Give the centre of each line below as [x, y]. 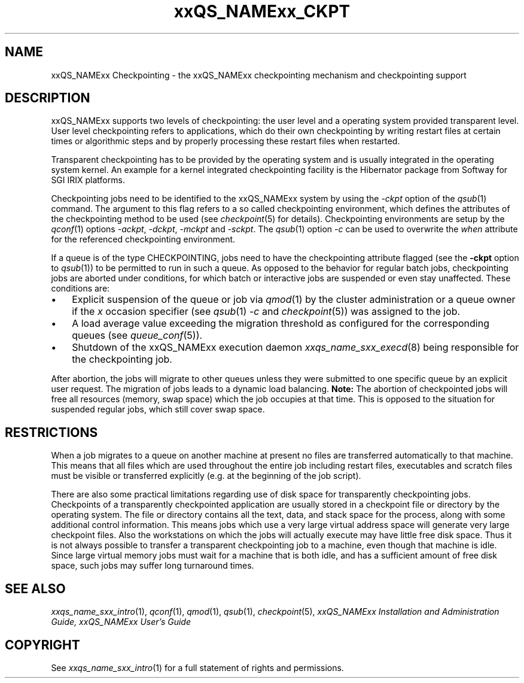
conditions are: [80, 289]
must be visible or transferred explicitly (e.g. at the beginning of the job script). [206, 476]
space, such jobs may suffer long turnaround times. [153, 566]
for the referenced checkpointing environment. [143, 239]
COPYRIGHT [42, 645]
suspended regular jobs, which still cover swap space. [158, 409]
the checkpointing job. [122, 359]
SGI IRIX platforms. [88, 180]
